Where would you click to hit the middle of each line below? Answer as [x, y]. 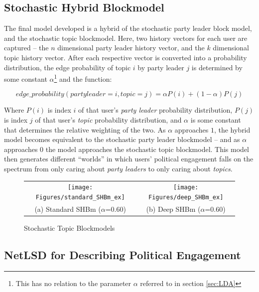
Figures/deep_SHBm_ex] [186, 197]
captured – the [26, 48]
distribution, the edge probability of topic [67, 67]
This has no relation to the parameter [73, 283]
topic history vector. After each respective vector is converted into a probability [126, 57]
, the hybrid [232, 129]
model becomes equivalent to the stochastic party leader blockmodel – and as [122, 139]
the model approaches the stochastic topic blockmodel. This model [147, 149]
